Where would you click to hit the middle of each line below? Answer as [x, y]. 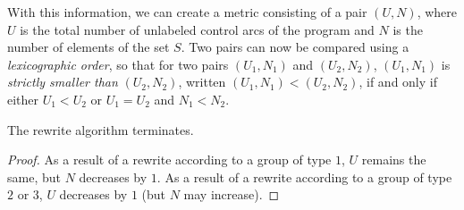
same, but [34, 176]
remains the [394, 160]
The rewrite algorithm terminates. [101, 129]
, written [202, 82]
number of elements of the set [89, 47]
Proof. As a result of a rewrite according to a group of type [169, 160]
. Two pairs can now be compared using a [295, 47]
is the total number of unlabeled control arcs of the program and [197, 29]
